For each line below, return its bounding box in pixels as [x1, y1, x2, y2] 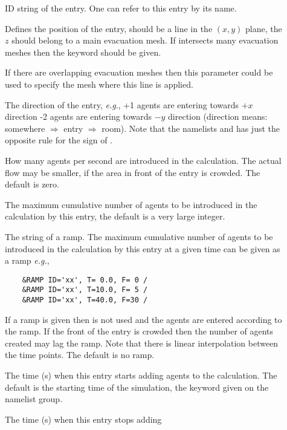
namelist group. [5, 393, 63, 405]
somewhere [5, 122, 45, 134]
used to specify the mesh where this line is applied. [5, 77, 193, 90]
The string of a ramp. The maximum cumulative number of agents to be [5, 230, 273, 243]
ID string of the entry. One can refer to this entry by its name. [5, 2, 237, 14]
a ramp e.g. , [5, 254, 50, 267]
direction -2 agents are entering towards [5, 110, 152, 123]
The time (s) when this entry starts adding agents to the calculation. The [5, 369, 277, 382]
